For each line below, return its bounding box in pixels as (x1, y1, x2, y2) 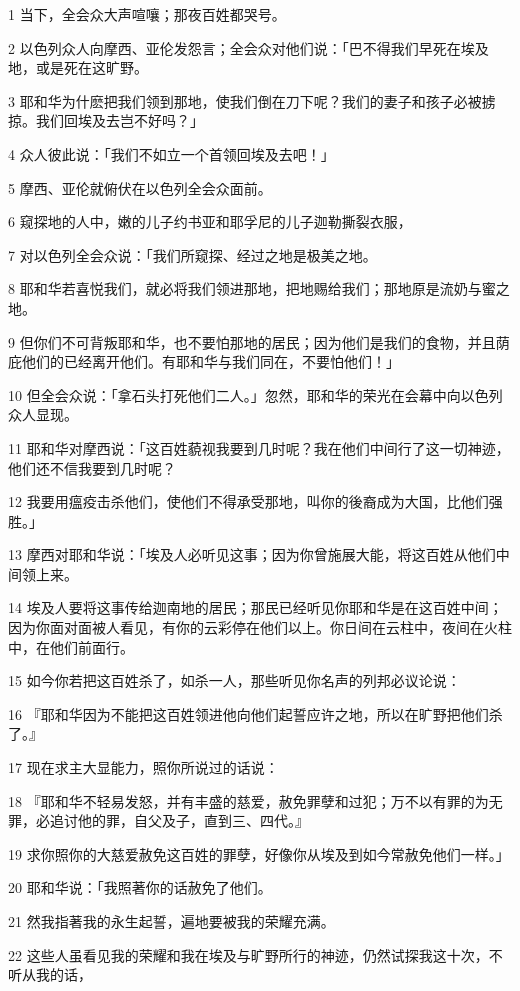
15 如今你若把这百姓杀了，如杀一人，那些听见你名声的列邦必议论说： (8, 670, 461, 691)
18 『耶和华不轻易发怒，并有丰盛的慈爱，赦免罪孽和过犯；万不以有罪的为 (8, 790, 489, 811)
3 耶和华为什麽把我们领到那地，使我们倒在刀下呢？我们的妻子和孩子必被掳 (8, 90, 496, 111)
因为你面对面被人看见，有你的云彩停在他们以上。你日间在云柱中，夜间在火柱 (8, 617, 512, 638)
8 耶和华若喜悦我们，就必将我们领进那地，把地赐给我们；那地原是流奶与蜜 (8, 278, 496, 299)
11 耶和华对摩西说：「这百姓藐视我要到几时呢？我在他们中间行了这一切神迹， (8, 437, 510, 458)
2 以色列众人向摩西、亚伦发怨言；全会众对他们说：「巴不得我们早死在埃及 (8, 37, 489, 58)
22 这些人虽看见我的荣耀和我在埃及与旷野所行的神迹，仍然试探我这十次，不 (8, 944, 503, 965)
